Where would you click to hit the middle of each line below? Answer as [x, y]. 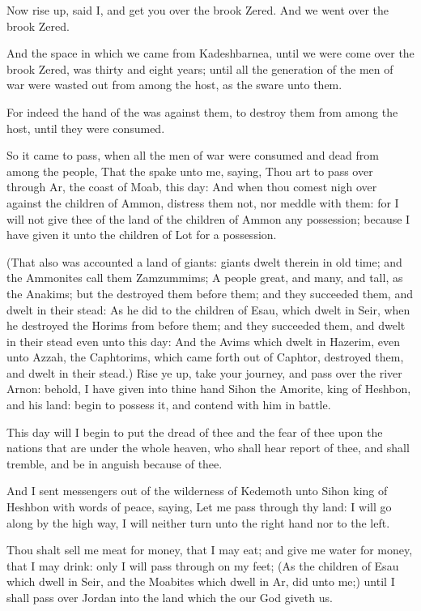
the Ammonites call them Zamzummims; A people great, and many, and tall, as [205, 278]
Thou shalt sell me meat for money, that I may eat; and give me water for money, [210, 550]
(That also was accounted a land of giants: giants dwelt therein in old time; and [204, 261]
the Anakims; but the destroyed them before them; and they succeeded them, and [210, 293]
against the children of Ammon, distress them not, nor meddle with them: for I [203, 202]
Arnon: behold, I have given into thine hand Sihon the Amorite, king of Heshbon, [209, 389]
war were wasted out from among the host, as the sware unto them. [174, 85]
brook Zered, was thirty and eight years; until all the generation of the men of [200, 68]
